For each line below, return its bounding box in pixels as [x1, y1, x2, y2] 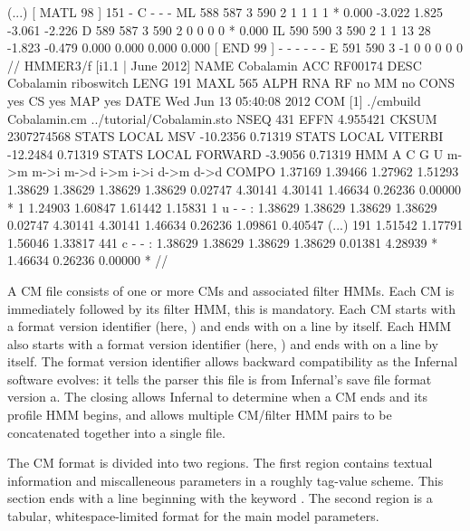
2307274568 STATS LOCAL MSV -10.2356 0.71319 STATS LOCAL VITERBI [7, 127, 444, 146]
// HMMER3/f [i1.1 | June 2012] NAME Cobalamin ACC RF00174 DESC [7, 55, 422, 74]
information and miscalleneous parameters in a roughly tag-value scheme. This [7, 470, 444, 489]
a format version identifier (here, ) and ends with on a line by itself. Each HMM [7, 317, 452, 336]
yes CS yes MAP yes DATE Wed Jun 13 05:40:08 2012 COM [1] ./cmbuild [7, 90, 421, 109]
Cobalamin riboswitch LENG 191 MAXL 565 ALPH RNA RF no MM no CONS [7, 73, 456, 92]
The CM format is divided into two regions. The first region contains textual [7, 453, 433, 472]
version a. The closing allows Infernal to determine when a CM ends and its [7, 387, 428, 406]
